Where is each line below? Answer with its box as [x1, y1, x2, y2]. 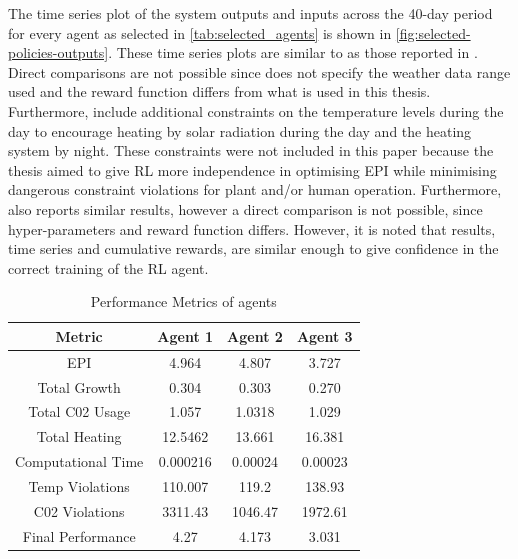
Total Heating [36, 426, 122, 447]
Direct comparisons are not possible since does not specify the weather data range [8, 61, 511, 82]
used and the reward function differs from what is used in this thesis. [8, 81, 431, 102]
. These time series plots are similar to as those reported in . [108, 42, 478, 63]
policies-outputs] [8, 42, 109, 63]
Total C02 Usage [28, 401, 131, 422]
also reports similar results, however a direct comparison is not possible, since [8, 198, 483, 219]
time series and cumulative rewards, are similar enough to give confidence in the [8, 238, 499, 259]
